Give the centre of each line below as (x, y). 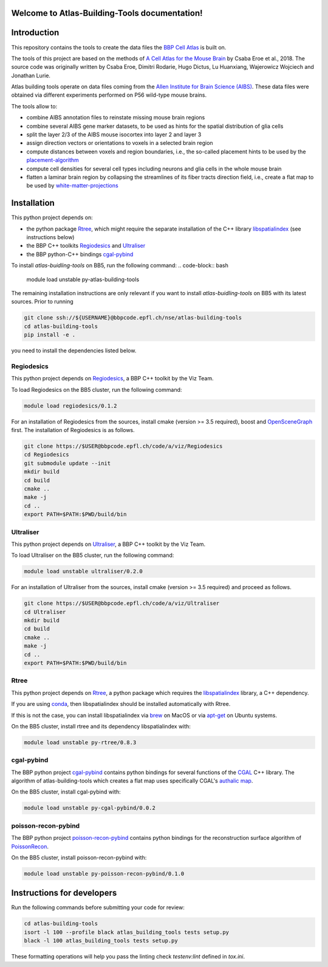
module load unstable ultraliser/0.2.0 (83, 571)
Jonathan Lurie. (31, 75)
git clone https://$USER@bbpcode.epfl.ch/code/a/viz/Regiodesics (123, 446)
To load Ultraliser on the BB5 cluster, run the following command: (93, 555)
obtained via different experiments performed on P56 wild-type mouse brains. (109, 95)
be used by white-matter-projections (72, 186)
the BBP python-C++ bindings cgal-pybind (80, 254)
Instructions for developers (64, 893)
